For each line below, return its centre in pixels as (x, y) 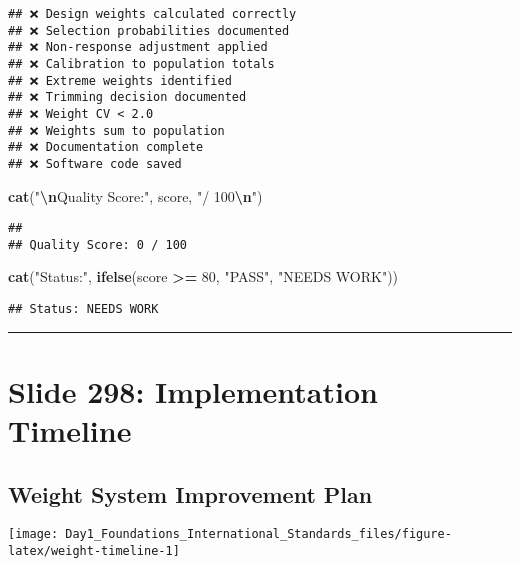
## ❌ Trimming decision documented (127, 97)
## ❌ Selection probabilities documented (149, 30)
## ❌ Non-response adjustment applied (138, 47)
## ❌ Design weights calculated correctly (152, 14)
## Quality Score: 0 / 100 (97, 244)
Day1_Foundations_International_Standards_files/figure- (258, 534)
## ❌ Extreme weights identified (120, 80)
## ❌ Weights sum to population (116, 130)
